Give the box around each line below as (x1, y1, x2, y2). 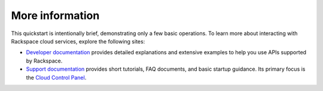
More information (11, 9, 100, 22)
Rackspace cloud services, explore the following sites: (11, 37, 145, 45)
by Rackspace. (26, 57, 63, 64)
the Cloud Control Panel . (26, 74, 87, 81)
